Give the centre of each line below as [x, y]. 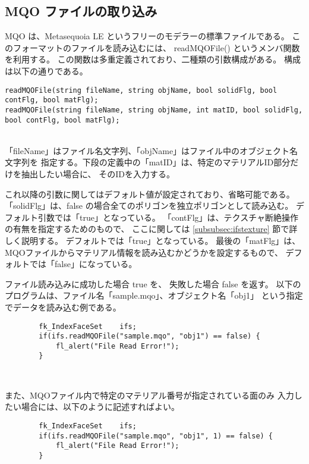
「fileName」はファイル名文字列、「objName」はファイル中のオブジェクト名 [152, 150]
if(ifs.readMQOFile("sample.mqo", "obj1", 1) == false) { [156, 436]
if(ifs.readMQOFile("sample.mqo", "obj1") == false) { [149, 336]
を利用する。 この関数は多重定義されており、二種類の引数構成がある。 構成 [153, 59]
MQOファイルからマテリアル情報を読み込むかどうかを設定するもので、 [144, 252]
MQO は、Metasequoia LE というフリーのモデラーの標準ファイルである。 [147, 36]
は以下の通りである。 [46, 70]
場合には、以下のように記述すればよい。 [100, 407]
